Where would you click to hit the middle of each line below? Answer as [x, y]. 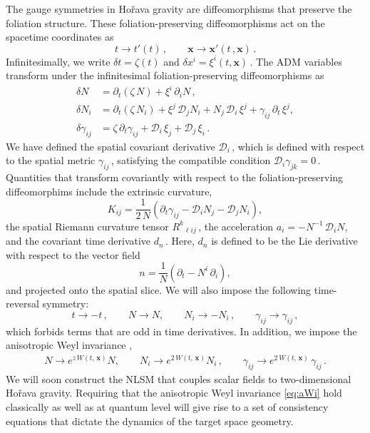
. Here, [180, 241]
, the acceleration [236, 226]
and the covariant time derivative [78, 241]
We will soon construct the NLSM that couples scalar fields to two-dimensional [179, 378]
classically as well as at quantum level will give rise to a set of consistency [167, 407]
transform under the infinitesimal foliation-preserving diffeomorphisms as [165, 75]
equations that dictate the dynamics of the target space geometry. [150, 421]
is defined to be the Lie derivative [284, 241]
